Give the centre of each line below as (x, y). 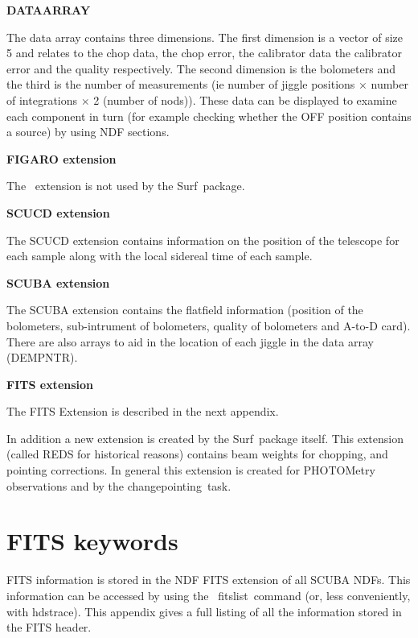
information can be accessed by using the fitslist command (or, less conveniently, (209, 595)
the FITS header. (49, 627)
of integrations (42, 99)
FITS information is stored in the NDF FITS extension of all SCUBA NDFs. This (209, 580)
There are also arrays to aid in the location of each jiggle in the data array (190, 341)
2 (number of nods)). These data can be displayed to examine (245, 99)
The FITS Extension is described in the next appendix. (143, 411)
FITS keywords (92, 541)
